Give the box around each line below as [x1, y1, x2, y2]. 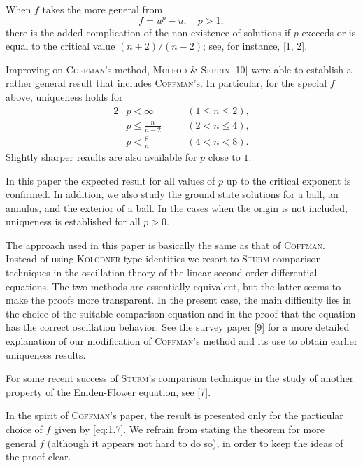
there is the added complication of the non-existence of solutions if [6, 24, 291, 39]
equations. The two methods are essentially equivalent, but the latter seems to [6, 278, 341, 293]
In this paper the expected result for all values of [6, 173, 215, 187]
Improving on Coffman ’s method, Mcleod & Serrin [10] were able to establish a [6, 62, 352, 76]
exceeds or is [301, 24, 356, 39]
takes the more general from [42, 2, 163, 16]
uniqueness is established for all [6, 214, 141, 229]
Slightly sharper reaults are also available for [6, 149, 197, 164]
